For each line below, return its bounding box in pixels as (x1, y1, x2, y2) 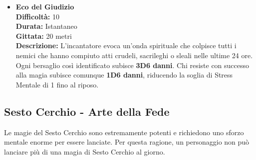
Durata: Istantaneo (15, 21, 77, 31)
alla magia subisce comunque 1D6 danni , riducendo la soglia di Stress (15, 70, 233, 80)
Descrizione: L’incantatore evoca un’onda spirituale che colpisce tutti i (15, 40, 237, 51)
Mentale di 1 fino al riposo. (15, 79, 99, 89)
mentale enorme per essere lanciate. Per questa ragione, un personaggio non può (4, 137, 250, 147)
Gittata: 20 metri (15, 30, 72, 41)
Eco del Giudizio (15, 1, 74, 11)
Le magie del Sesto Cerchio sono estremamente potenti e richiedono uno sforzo (4, 127, 244, 137)
